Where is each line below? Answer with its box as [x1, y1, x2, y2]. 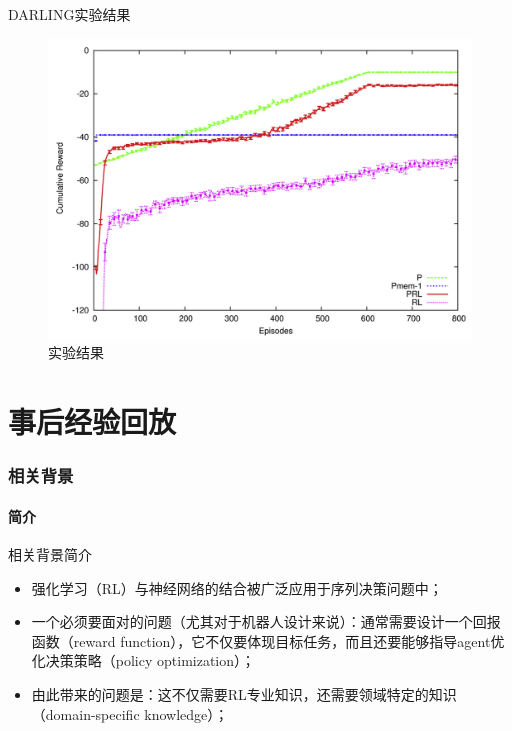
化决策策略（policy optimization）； [31, 650, 256, 671]
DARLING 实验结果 [8, 4, 131, 24]
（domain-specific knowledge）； [31, 703, 229, 724]
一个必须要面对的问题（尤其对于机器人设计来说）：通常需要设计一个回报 [31, 611, 501, 632]
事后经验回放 [8, 401, 177, 442]
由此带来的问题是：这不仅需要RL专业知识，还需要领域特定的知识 [31, 683, 457, 704]
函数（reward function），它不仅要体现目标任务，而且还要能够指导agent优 [31, 630, 505, 651]
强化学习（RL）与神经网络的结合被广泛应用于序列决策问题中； [31, 577, 443, 598]
